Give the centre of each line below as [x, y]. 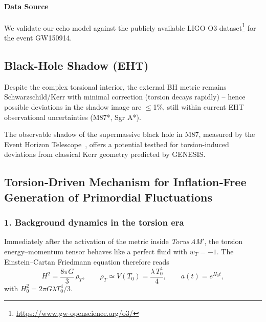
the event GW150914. [38, 38]
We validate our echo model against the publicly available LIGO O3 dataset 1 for [130, 27]
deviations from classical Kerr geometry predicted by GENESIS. [105, 154]
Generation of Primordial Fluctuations [108, 197]
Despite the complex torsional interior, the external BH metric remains [115, 86]
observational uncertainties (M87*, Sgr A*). [73, 117]
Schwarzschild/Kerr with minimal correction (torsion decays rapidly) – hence [125, 97]
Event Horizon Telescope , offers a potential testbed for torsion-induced [117, 144]
